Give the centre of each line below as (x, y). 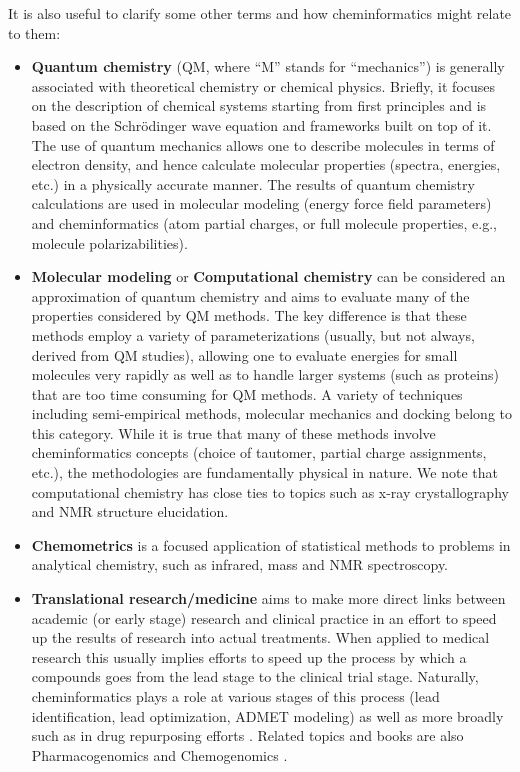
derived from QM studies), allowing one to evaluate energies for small (244, 354)
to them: (34, 32)
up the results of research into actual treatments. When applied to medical (260, 637)
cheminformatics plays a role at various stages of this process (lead (235, 696)
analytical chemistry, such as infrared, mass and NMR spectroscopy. (240, 564)
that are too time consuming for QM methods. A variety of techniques (247, 393)
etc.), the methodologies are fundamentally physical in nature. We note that (264, 472)
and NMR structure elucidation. (130, 511)
